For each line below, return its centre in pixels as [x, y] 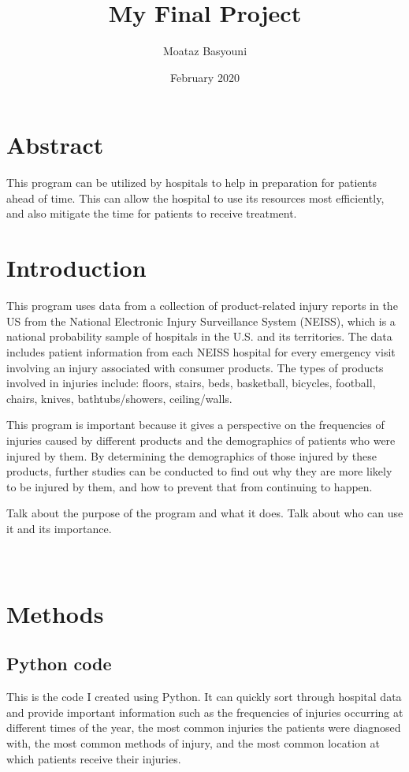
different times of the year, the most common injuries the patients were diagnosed [204, 727]
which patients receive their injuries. [94, 758]
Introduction [76, 268]
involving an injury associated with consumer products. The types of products [195, 367]
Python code [59, 664]
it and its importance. [59, 528]
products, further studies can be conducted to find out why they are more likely [199, 471]
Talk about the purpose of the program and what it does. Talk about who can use [205, 513]
